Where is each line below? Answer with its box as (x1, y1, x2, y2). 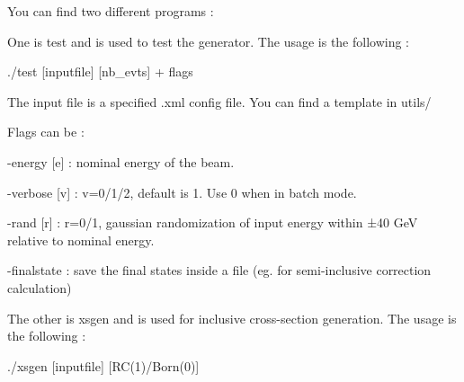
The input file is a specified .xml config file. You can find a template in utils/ (7, 92, 432, 111)
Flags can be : (7, 122, 85, 141)
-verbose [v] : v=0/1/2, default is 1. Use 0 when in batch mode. (7, 182, 357, 201)
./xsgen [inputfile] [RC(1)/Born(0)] (7, 356, 200, 375)
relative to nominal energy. (7, 230, 155, 249)
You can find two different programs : (7, 2, 214, 20)
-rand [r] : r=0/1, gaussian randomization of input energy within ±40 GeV (7, 213, 418, 232)
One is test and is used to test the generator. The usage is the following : (7, 31, 410, 50)
